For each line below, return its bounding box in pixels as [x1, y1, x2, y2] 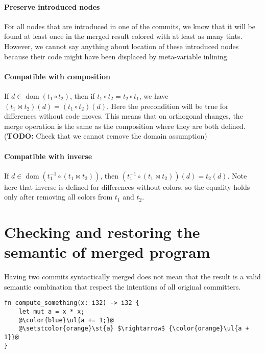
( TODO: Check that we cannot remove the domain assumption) [4, 130, 207, 141]
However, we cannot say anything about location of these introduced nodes [4, 40, 239, 51]
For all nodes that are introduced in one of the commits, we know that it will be [4, 20, 256, 31]
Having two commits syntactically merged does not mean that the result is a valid [4, 271, 261, 282]
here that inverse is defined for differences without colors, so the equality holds [4, 181, 250, 192]
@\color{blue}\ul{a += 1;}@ [18, 316, 114, 324]
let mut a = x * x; [18, 308, 85, 316]
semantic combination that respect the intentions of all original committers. [4, 281, 241, 292]
